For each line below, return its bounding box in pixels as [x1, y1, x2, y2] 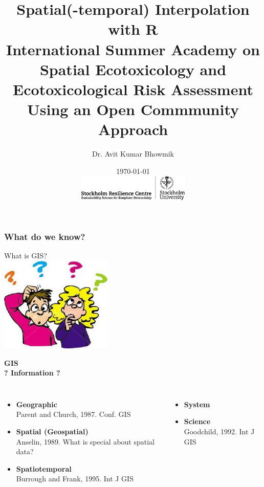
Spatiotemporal [16, 463, 72, 474]
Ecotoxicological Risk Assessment [13, 78, 253, 99]
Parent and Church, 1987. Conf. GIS [16, 409, 131, 419]
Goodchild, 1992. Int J [184, 426, 255, 436]
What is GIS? [4, 250, 47, 261]
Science [184, 416, 211, 427]
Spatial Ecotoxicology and [39, 58, 227, 79]
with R [108, 18, 158, 39]
